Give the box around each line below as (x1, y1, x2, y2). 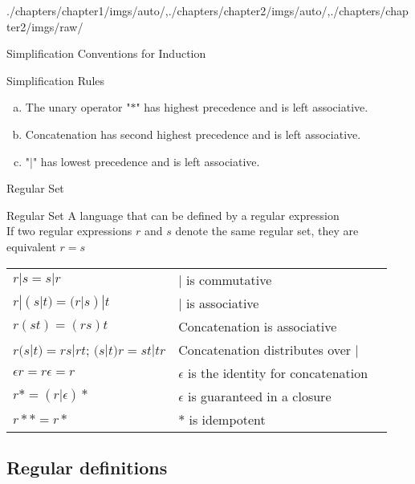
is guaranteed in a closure (188, 386, 332, 405)
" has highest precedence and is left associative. (136, 99, 368, 116)
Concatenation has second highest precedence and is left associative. (25, 125, 361, 142)
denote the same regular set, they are (175, 222, 359, 239)
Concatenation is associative (178, 316, 337, 336)
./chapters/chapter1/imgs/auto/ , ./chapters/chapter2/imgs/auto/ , (6, 2, 331, 18)
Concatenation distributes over (178, 340, 352, 359)
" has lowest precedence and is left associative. (32, 153, 260, 169)
